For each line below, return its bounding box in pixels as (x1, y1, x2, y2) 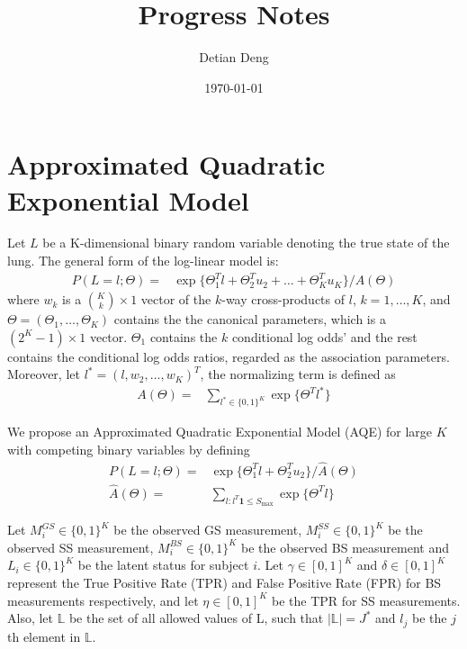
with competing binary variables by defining (7, 439, 250, 458)
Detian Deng (199, 48, 269, 67)
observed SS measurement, (7, 537, 154, 556)
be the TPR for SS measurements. (272, 590, 461, 609)
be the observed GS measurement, (113, 520, 302, 539)
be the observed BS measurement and (240, 537, 450, 556)
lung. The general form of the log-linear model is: (7, 251, 279, 270)
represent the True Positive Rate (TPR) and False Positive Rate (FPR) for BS (7, 572, 442, 591)
